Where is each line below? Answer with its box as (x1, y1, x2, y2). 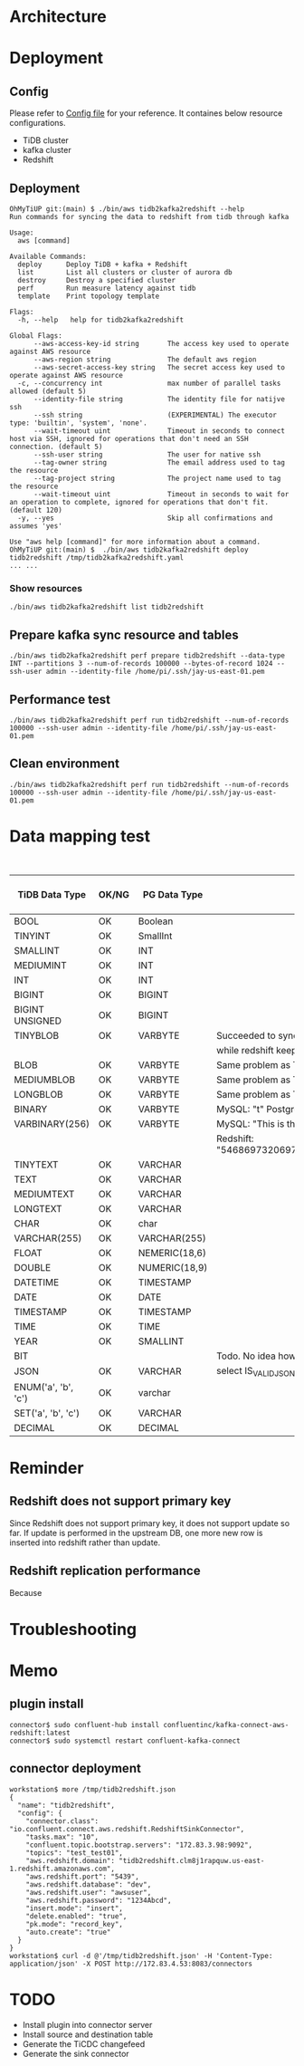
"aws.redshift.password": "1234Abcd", (25, 1896, 172, 1905)
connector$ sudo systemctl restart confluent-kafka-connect (9, 1736, 242, 1745)
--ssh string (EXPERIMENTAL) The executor (33, 410, 278, 419)
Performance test (9, 691, 111, 707)
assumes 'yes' (9, 522, 63, 531)
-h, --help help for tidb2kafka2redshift (17, 315, 184, 324)
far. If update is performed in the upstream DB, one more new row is (9, 1527, 263, 1538)
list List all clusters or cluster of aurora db (17, 268, 233, 277)
